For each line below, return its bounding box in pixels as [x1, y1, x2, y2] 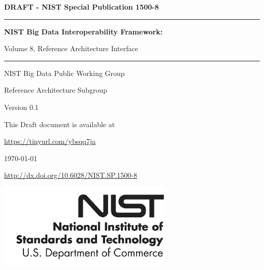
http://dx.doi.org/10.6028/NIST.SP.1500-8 [4, 170, 138, 180]
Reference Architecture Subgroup [4, 85, 107, 95]
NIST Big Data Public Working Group [4, 67, 125, 78]
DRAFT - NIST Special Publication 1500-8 [4, 2, 159, 12]
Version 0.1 [4, 101, 39, 112]
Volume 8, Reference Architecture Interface [4, 43, 138, 54]
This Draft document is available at [4, 119, 115, 129]
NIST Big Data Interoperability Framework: [4, 26, 163, 36]
